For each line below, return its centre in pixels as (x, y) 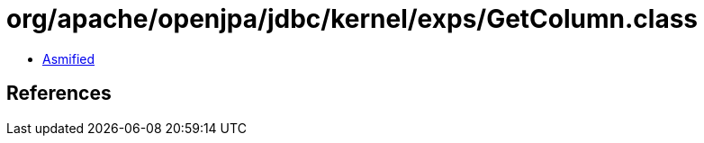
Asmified (69, 58)
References (59, 94)
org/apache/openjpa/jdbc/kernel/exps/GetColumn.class (352, 19)
